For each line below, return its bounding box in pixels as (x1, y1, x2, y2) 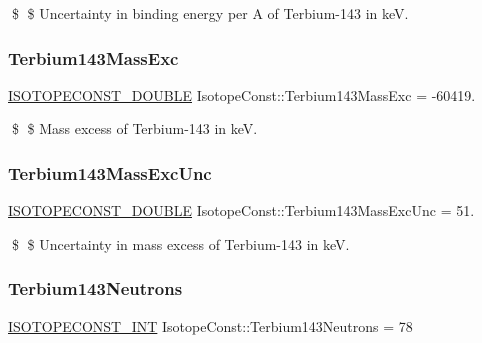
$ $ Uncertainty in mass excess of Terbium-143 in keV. (11, 233, 350, 254)
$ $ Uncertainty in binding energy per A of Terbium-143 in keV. (11, 3, 409, 23)
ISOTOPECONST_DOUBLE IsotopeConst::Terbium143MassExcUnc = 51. (8, 200, 475, 221)
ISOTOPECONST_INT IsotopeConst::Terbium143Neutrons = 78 (8, 315, 413, 336)
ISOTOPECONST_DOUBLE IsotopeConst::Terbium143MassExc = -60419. (8, 84, 476, 105)
